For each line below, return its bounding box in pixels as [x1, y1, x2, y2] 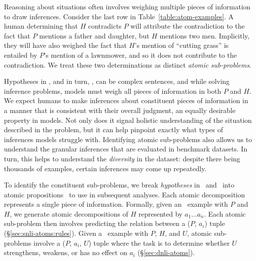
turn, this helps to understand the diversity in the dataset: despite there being [4, 153, 240, 163]
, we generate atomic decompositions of [9, 208, 128, 219]
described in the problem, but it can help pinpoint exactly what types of [4, 124, 223, 135]
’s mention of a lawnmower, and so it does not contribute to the [43, 49, 237, 60]
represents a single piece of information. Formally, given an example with [4, 199, 228, 209]
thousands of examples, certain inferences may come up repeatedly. [4, 163, 207, 173]
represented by [138, 208, 183, 219]
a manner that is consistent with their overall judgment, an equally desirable [4, 105, 236, 115]
